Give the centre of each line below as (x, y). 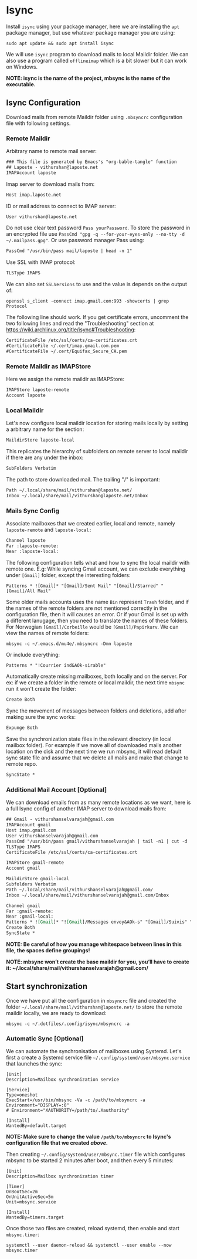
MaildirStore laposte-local (40, 440)
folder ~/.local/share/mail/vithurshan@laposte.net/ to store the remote (94, 1007)
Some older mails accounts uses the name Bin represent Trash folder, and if (98, 602)
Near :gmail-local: (30, 917)
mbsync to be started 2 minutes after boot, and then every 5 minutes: (90, 1160)
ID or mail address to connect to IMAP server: (61, 206)
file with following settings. (38, 123)
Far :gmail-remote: (30, 911)
